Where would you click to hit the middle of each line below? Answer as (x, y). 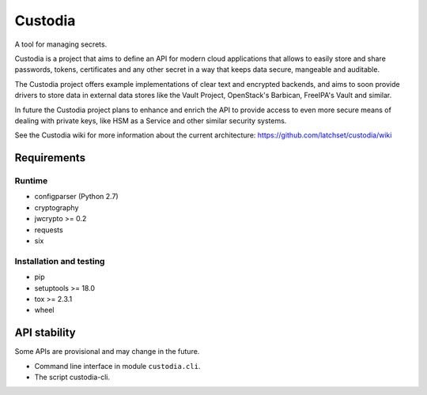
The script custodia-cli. (72, 377)
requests (49, 230)
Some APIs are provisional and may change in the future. (107, 352)
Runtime (31, 181)
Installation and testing (60, 261)
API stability (45, 333)
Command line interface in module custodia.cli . (117, 366)
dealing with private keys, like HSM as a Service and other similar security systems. (151, 120)
